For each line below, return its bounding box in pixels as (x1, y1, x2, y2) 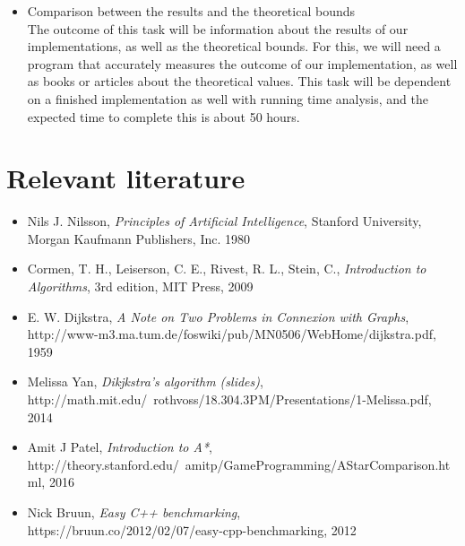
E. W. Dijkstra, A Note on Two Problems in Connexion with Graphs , (27, 307, 409, 325)
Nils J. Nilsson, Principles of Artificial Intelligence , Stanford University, (27, 212, 422, 230)
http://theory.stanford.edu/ (27, 455, 179, 473)
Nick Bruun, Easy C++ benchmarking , (27, 503, 241, 521)
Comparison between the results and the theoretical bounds (27, 2, 355, 20)
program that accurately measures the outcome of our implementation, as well (27, 54, 458, 73)
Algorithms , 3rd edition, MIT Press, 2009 (27, 277, 254, 296)
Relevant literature (6, 160, 245, 196)
